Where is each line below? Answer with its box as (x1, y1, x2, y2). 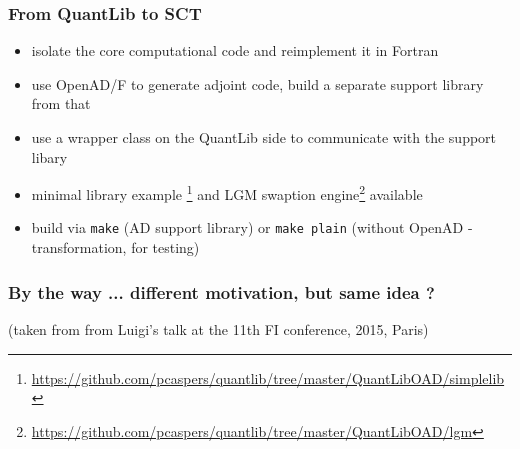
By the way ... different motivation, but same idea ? (8, 279, 435, 304)
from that (31, 93, 91, 114)
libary (31, 146, 68, 167)
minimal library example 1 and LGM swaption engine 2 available (31, 181, 423, 204)
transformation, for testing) (31, 237, 200, 258)
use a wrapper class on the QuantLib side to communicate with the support (31, 127, 497, 147)
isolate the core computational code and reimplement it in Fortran (31, 40, 439, 61)
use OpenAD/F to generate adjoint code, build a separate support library (31, 73, 484, 94)
